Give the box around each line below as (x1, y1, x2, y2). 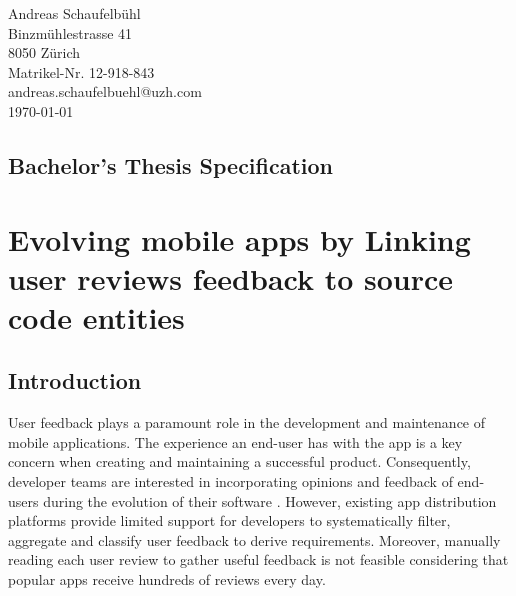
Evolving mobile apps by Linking (8, 218, 471, 259)
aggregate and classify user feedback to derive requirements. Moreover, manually (8, 529, 501, 550)
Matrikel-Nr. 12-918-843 (8, 61, 155, 82)
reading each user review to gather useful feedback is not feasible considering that (8, 549, 509, 570)
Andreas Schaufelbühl (8, 3, 141, 23)
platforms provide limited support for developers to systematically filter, (8, 510, 451, 531)
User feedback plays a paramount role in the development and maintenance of (8, 412, 486, 433)
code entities (8, 296, 185, 337)
